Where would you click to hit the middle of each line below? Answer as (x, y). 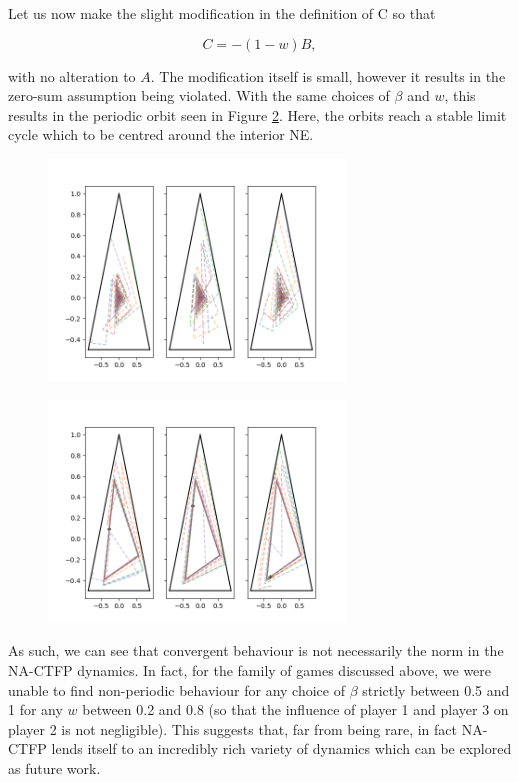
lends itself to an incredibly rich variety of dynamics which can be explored (281, 748)
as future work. (54, 767)
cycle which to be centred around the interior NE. (161, 134)
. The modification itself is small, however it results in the (328, 75)
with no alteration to (72, 75)
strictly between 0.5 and (436, 689)
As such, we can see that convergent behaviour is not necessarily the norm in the (256, 650)
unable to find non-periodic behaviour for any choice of (176, 689)
